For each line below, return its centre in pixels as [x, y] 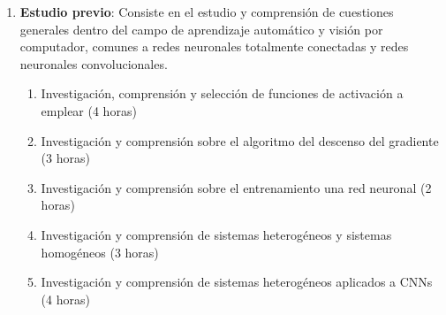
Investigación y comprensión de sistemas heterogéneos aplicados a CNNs [237, 282]
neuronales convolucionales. [94, 63]
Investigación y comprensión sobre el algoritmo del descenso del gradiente [240, 140]
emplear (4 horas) [89, 110]
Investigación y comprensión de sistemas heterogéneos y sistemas [216, 234]
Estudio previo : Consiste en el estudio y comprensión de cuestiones [207, 12]
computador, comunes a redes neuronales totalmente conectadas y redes [214, 46]
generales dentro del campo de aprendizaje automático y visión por [201, 29]
